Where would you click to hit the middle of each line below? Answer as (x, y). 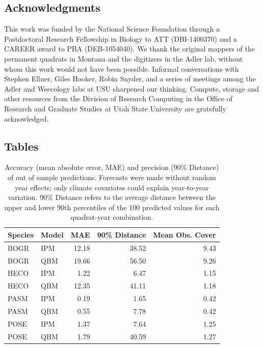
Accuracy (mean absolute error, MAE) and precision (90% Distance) (112, 167)
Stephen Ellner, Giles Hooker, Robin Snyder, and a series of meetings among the (130, 79)
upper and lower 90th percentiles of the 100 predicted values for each (112, 207)
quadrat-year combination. (112, 217)
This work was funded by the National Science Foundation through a (112, 29)
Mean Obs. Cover (185, 234)
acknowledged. (27, 118)
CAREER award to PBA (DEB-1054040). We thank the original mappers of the (129, 49)
